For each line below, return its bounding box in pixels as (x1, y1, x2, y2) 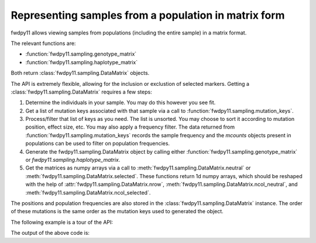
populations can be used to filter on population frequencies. (25, 140, 170, 147)
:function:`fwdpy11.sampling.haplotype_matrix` (25, 58, 138, 65)
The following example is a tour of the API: (11, 218, 114, 225)
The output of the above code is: (11, 230, 90, 237)
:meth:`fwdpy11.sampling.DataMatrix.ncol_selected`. (25, 189, 151, 196)
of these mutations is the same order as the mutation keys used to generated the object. (11, 208, 224, 215)
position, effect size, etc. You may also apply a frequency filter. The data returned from (25, 123, 235, 131)
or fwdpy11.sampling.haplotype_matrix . (25, 157, 121, 164)
